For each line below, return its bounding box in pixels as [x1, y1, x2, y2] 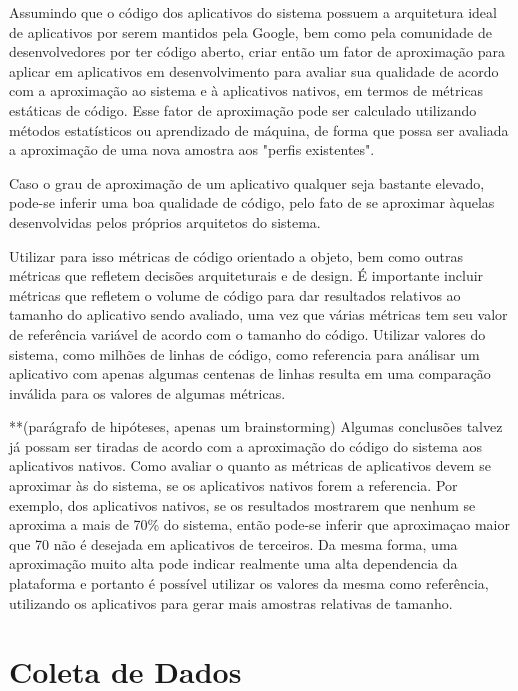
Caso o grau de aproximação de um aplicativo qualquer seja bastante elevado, [9, 172, 485, 193]
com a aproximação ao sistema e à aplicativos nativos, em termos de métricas [9, 80, 484, 101]
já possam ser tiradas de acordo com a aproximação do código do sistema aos [9, 435, 483, 456]
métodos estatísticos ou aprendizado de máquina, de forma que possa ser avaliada [9, 119, 509, 140]
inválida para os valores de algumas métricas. [9, 382, 286, 403]
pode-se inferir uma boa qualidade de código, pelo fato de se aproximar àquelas [9, 192, 495, 213]
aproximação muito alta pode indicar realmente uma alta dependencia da [9, 553, 458, 574]
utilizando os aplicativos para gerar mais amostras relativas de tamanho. [9, 592, 453, 613]
